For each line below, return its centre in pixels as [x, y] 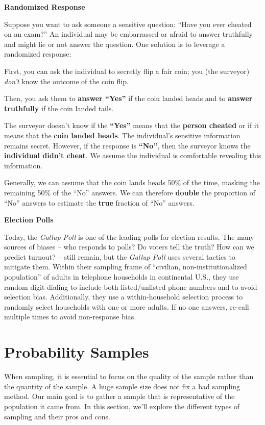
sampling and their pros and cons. [57, 416]
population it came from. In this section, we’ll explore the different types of [122, 406]
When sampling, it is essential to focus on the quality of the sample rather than [129, 376]
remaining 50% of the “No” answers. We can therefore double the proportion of [130, 192]
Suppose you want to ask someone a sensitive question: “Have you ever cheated [128, 24]
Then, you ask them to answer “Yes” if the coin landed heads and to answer [128, 98]
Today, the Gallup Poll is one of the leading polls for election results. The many [129, 236]
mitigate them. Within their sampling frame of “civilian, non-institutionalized [126, 267]
